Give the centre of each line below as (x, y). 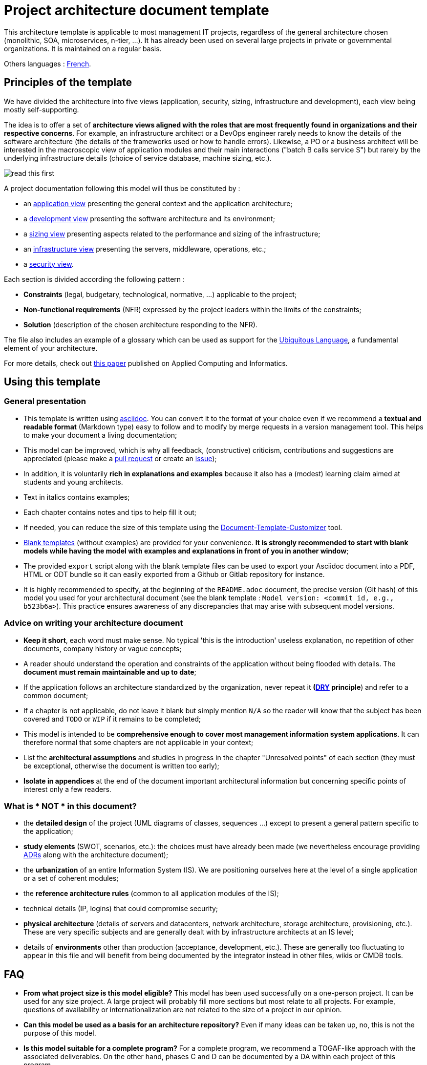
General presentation (45, 401)
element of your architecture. (51, 348)
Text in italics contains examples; (77, 497)
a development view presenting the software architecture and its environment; (149, 218)
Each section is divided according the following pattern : (95, 279)
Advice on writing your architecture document (94, 623)
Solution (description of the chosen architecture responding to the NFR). (140, 324)
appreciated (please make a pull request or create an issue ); (120, 458)
